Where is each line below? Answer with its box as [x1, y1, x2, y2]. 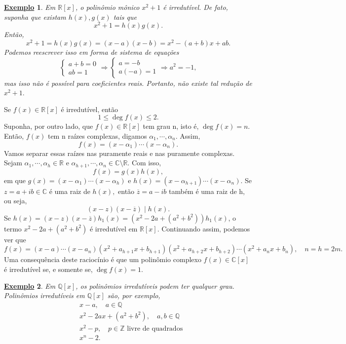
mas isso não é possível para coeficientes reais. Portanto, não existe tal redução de [4, 77, 252, 88]
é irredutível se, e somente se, [4, 264, 93, 274]
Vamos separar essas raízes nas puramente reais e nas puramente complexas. [4, 148, 235, 158]
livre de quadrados [127, 325, 183, 332]
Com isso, [131, 157, 161, 168]
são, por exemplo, [107, 290, 160, 301]
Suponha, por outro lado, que [4, 121, 93, 131]
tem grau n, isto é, [143, 121, 199, 131]
